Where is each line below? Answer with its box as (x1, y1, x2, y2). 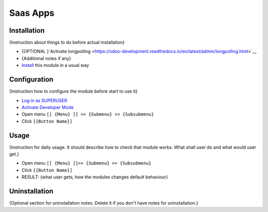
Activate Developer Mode (21, 104, 74, 110)
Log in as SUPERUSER (21, 97, 67, 104)
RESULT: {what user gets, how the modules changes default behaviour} (21, 174, 168, 180)
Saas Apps (9, 7, 55, 18)
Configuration (9, 75, 54, 84)
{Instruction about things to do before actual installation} (9, 40, 125, 46)
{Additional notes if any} (21, 55, 71, 61)
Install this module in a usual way (21, 62, 89, 68)
